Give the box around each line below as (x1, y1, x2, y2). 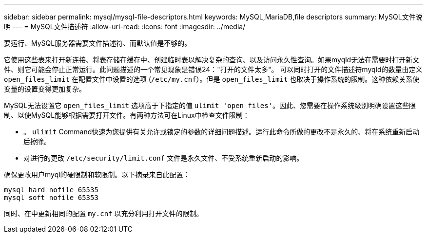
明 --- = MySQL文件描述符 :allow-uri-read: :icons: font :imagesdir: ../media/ (4, 22, 246, 31)
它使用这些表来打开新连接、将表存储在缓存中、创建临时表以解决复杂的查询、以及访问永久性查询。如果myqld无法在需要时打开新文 (4, 55, 420, 64)
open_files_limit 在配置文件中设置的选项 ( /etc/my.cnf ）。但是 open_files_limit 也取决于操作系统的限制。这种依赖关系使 (4, 75, 420, 83)
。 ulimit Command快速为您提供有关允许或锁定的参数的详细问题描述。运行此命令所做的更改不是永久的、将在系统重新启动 (23, 128, 420, 136)
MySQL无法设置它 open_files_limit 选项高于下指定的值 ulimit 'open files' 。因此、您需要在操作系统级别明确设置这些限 (4, 101, 416, 109)
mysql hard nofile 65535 (4, 186, 98, 194)
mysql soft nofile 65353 (4, 194, 98, 201)
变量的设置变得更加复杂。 (4, 85, 86, 93)
